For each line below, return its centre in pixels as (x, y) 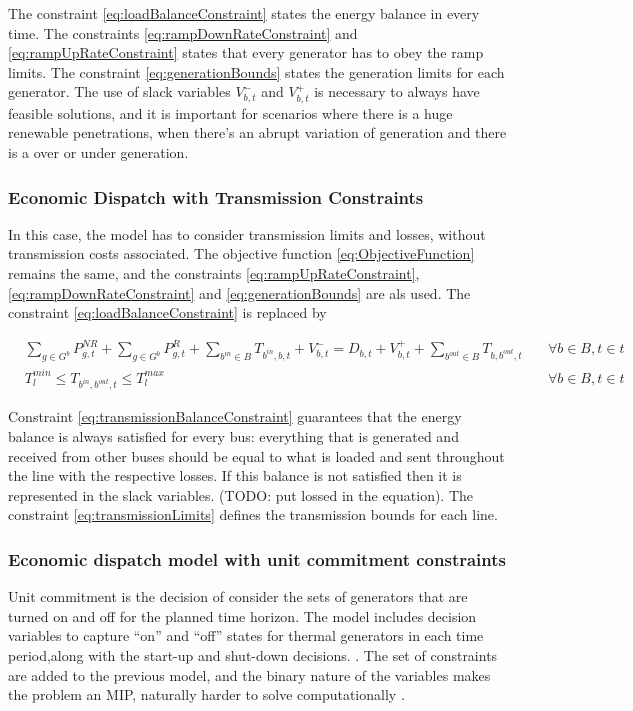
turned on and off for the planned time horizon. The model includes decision (242, 615)
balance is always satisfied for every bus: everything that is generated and (233, 435)
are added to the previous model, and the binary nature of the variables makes (249, 674)
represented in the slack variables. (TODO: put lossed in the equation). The (241, 494)
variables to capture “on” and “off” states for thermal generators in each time (246, 635)
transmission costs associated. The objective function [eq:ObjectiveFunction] (241, 253)
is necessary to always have (397, 91)
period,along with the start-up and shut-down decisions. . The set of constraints (253, 654)
